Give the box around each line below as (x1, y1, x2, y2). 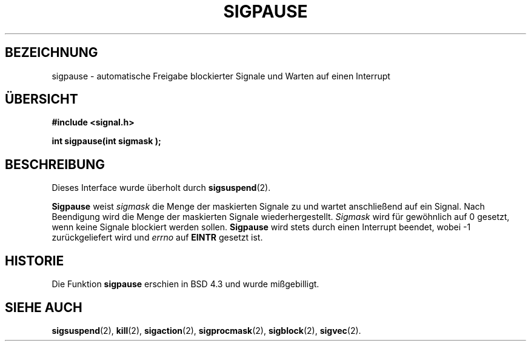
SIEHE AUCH (5, 299, 82, 315)
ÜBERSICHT (5, 91, 78, 107)
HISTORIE (5, 253, 64, 268)
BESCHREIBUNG (5, 156, 105, 172)
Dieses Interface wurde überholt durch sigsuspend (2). (52, 182, 271, 193)
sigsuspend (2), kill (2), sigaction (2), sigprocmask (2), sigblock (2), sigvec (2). (52, 325, 361, 336)
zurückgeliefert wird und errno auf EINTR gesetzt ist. (52, 232, 263, 243)
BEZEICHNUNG (5, 45, 98, 61)
